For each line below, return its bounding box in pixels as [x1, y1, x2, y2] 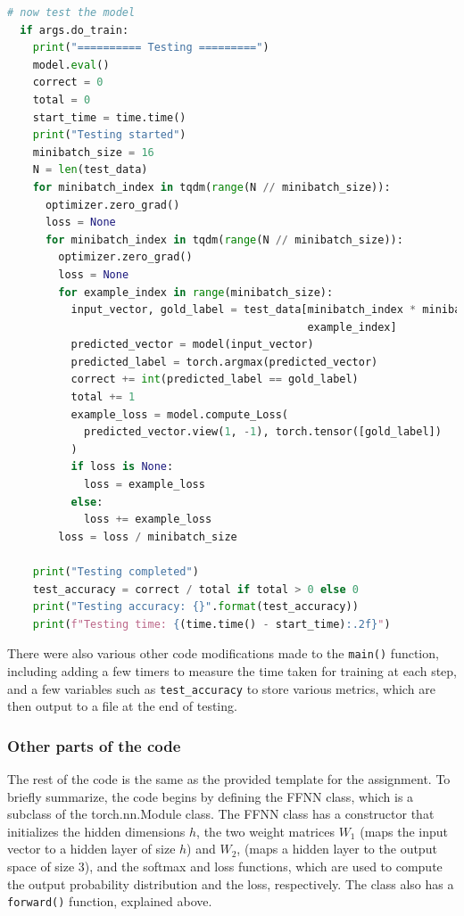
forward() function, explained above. [7, 892, 212, 911]
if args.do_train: [20, 23, 129, 37]
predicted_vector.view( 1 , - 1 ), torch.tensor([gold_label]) [83, 425, 442, 439]
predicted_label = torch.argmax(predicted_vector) [70, 355, 378, 368]
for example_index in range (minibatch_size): [58, 285, 334, 299]
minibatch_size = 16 [32, 145, 154, 159]
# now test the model [7, 6, 136, 19]
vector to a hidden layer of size [7, 839, 176, 858]
